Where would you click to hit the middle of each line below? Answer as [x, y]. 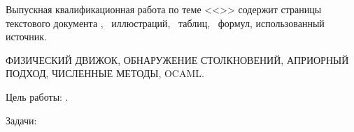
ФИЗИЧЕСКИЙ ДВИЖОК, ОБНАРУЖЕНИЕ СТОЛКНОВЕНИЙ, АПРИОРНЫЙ [177, 59]
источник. [26, 36]
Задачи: [21, 120]
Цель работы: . [37, 96]
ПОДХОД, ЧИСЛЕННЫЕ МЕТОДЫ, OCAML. [105, 73]
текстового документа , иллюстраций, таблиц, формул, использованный [165, 23]
